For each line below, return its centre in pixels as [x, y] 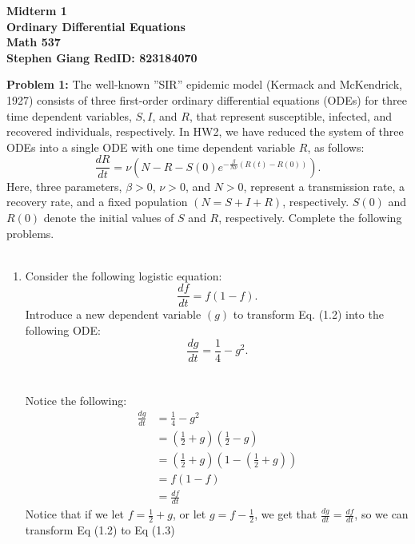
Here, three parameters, [64, 186]
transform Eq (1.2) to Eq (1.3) [100, 529]
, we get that [286, 514]
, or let [189, 514]
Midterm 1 [37, 10]
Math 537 [34, 42]
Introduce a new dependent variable [113, 314]
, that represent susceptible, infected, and [291, 115]
